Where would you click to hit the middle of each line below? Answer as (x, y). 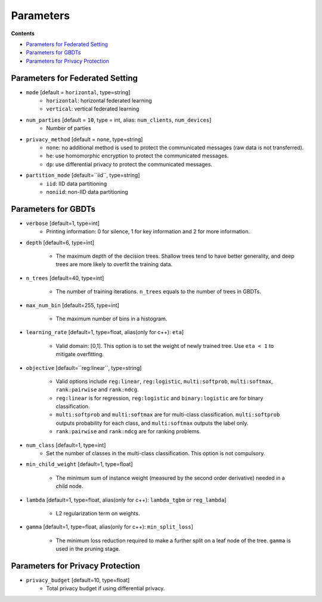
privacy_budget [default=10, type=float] (78, 580)
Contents (23, 33)
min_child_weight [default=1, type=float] (80, 464)
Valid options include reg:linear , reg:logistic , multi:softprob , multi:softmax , (165, 381)
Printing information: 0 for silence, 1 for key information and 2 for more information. (148, 231)
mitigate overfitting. (80, 354)
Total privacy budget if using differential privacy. (106, 588)
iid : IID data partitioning (77, 183)
